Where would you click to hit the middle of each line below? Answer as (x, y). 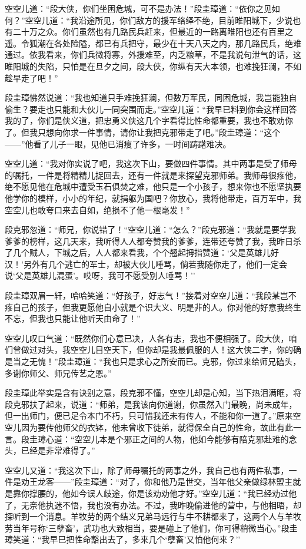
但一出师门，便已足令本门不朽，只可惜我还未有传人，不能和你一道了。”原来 (149, 416)
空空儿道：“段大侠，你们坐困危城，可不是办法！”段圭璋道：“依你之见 (138, 8)
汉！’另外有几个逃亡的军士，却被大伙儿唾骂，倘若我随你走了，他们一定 (142, 264)
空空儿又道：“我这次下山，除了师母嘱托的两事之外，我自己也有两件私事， (147, 470)
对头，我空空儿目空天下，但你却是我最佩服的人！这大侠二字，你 (161, 350)
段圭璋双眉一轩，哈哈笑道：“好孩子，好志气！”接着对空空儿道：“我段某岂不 (151, 295)
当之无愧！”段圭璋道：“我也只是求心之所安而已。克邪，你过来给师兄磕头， (157, 361)
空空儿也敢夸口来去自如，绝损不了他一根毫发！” (97, 209)
